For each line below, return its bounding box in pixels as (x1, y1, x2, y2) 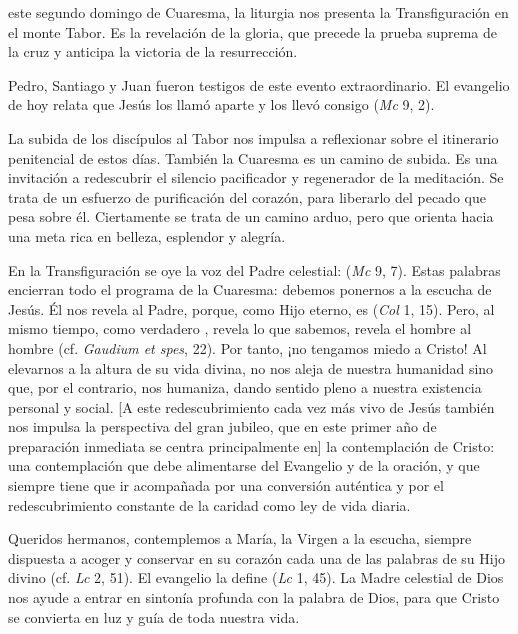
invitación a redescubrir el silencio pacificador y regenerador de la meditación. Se (8, 167, 504, 188)
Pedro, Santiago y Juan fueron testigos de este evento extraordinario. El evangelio (8, 74, 510, 95)
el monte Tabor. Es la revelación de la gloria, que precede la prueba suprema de (8, 21, 498, 42)
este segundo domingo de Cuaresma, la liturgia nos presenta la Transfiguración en (8, 2, 509, 22)
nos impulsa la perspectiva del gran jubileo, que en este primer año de (8, 416, 437, 437)
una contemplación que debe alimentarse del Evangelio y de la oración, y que (8, 455, 480, 476)
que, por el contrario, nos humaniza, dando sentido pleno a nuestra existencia (8, 377, 482, 398)
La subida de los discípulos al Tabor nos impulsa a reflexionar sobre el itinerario (8, 127, 499, 148)
